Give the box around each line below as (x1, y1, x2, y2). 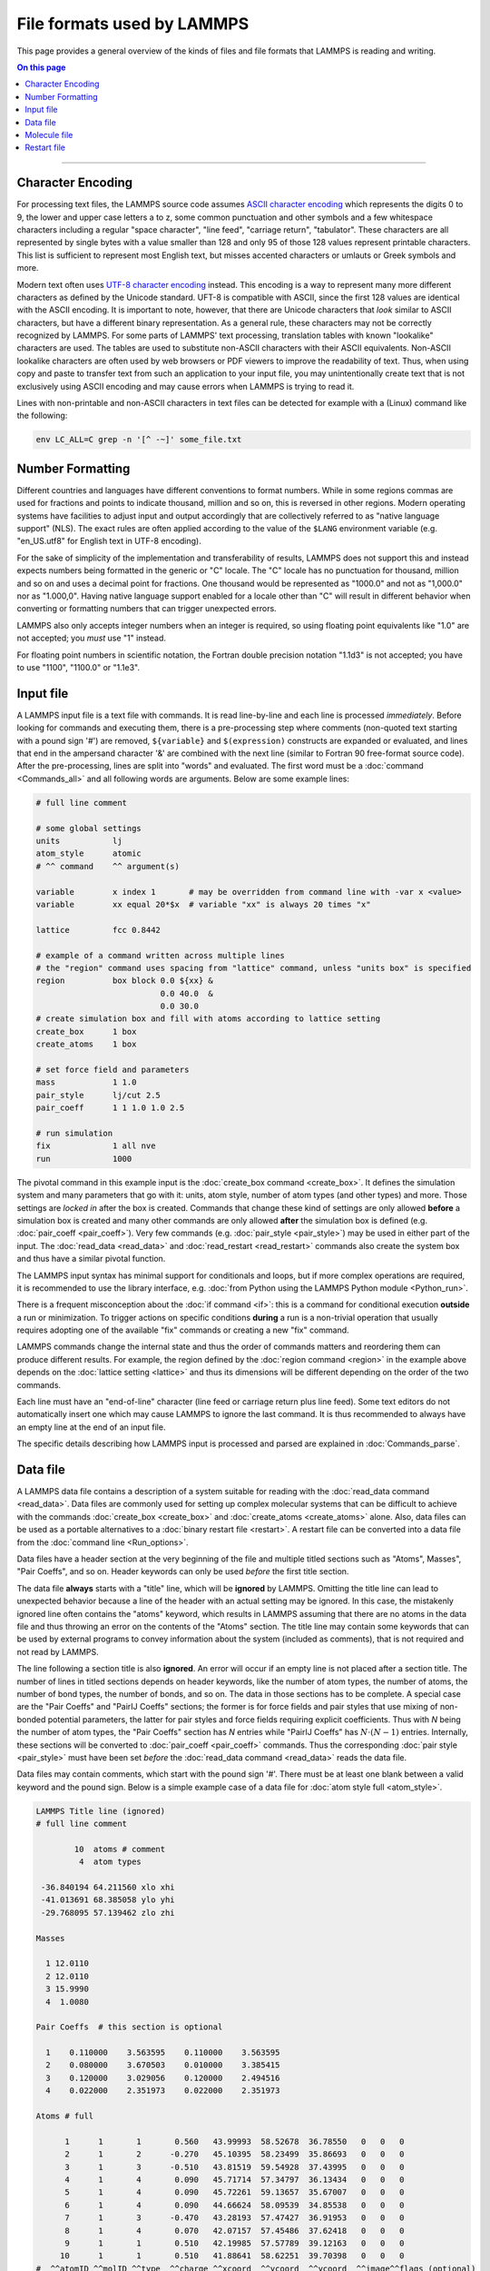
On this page (16, 62, 66, 73)
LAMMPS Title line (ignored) (35, 1806, 166, 1816)
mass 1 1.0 (35, 1077, 137, 1087)
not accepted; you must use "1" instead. (16, 632, 167, 644)
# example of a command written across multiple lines (35, 950, 285, 960)
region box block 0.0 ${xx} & (35, 976, 213, 986)
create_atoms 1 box (35, 1039, 137, 1049)
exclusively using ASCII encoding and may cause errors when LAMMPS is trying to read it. (16, 381, 355, 392)
